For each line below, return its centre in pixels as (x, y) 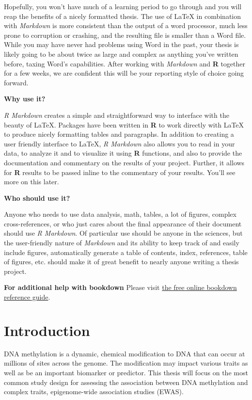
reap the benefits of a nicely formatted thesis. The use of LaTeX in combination (123, 16)
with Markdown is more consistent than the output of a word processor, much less (126, 25)
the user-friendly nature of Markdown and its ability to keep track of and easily (122, 243)
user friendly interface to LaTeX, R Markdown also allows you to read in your (119, 143)
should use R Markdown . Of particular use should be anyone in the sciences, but (123, 233)
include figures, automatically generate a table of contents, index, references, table (126, 252)
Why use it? (25, 99)
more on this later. (31, 182)
